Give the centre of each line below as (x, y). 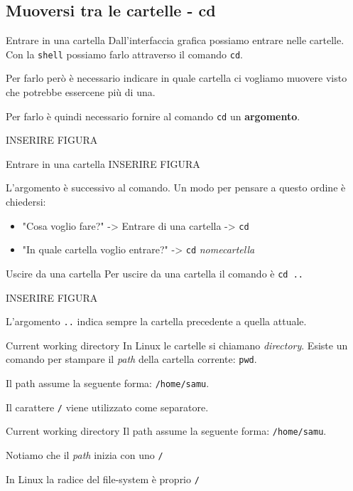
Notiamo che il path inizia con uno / (85, 455)
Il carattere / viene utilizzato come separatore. (107, 407)
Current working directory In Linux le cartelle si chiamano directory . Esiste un (177, 345)
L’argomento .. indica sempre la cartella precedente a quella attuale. (156, 321)
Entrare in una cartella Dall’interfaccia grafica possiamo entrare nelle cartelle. (175, 40)
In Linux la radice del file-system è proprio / (103, 479)
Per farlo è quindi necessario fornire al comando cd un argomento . (153, 116)
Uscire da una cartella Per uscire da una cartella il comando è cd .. (154, 273)
